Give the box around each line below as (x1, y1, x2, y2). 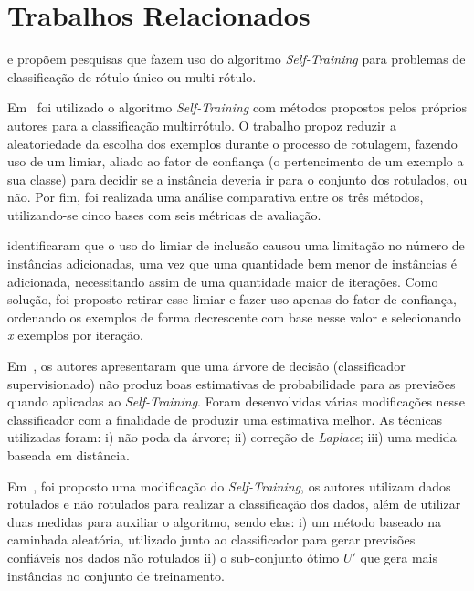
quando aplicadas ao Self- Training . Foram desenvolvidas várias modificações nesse (7, 392, 465, 411)
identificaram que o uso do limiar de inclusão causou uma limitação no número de (7, 236, 465, 255)
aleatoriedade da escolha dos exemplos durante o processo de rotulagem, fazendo (7, 133, 458, 153)
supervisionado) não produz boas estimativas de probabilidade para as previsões (7, 374, 456, 393)
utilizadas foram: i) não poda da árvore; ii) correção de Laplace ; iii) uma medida (7, 427, 457, 447)
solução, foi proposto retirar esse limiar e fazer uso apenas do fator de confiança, (7, 290, 457, 309)
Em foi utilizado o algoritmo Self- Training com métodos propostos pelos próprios (7, 98, 468, 117)
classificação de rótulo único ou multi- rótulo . (7, 67, 257, 86)
